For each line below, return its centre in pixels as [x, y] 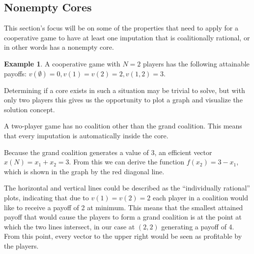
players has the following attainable [196, 63]
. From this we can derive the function [127, 162]
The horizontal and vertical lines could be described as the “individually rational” [127, 188]
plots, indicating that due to [46, 197]
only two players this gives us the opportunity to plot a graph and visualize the [123, 100]
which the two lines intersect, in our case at [70, 226]
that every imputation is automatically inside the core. [86, 135]
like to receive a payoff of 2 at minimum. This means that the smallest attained [124, 207]
